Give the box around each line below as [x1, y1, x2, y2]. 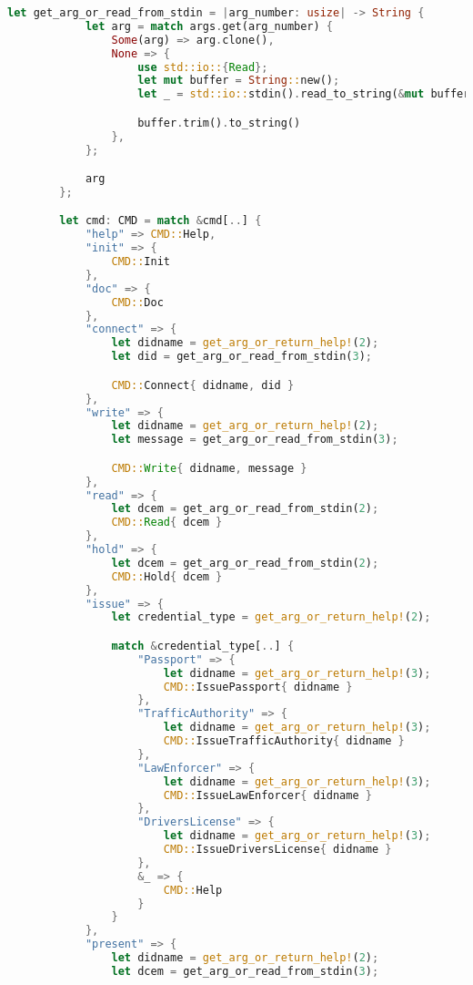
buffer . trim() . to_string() [137, 116, 301, 129]
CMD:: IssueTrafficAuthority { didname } [163, 734, 405, 748]
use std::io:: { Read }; [137, 60, 268, 74]
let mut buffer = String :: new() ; [137, 74, 340, 87]
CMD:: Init [111, 255, 170, 269]
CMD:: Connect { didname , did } [111, 378, 295, 392]
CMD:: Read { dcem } [111, 516, 223, 529]
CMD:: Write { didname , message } [111, 461, 307, 475]
